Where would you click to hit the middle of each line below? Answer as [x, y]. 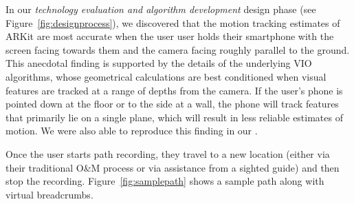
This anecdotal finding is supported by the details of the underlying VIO [159, 63]
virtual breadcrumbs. [49, 194]
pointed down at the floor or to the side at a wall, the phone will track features [172, 104]
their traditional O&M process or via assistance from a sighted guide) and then [173, 167]
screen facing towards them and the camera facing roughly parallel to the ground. [178, 49]
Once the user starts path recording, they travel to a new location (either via [168, 153]
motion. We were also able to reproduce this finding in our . [132, 131]
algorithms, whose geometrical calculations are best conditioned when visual [166, 76]
